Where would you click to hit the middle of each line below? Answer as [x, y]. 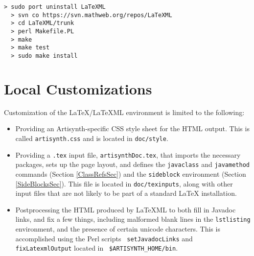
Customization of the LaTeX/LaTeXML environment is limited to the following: [124, 112]
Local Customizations [78, 88]
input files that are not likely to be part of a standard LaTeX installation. [126, 193]
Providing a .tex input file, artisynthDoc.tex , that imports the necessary [128, 154]
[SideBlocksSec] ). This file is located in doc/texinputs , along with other [124, 183]
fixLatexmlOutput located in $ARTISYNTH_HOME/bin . [97, 248]
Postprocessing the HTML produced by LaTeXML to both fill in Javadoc [126, 209]
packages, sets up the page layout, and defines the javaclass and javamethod [132, 164]
